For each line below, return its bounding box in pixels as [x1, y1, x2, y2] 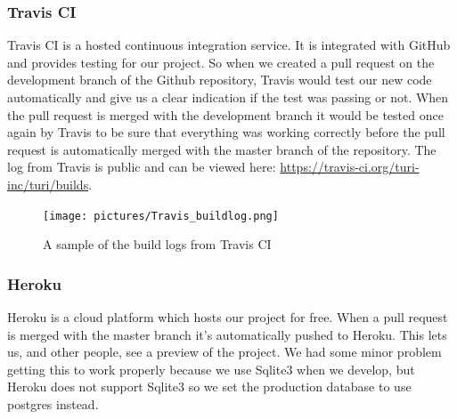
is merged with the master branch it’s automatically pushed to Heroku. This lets [7, 325, 447, 343]
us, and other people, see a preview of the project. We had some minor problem [7, 342, 442, 361]
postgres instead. [7, 395, 99, 413]
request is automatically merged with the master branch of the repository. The [7, 140, 437, 158]
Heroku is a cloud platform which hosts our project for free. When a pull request [7, 308, 448, 326]
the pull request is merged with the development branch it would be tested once [7, 105, 444, 124]
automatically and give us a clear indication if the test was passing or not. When [7, 88, 449, 106]
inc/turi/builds [7, 174, 89, 193]
